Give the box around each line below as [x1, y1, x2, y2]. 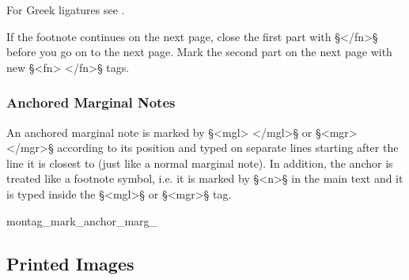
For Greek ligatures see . [6, 2, 125, 17]
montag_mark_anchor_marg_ [6, 212, 158, 229]
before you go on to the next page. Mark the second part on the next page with [6, 44, 392, 60]
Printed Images [6, 251, 134, 275]
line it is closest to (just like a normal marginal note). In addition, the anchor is [6, 154, 393, 171]
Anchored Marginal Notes [6, 93, 176, 112]
